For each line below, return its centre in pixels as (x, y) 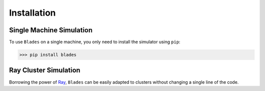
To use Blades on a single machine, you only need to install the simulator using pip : (95, 42)
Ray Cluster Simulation (45, 70)
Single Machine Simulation (51, 30)
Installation (32, 13)
